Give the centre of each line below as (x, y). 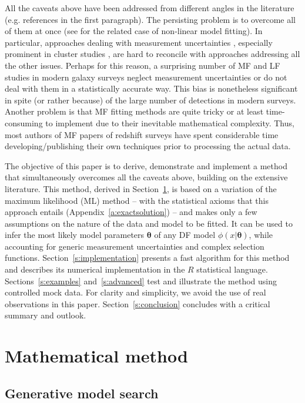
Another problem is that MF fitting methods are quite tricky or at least (134, 111)
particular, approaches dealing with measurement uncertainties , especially (139, 42)
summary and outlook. (46, 315)
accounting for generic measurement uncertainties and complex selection (135, 246)
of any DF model (185, 235)
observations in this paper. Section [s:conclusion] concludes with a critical (138, 303)
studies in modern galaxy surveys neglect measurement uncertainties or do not (146, 77)
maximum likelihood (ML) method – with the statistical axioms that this (137, 200)
